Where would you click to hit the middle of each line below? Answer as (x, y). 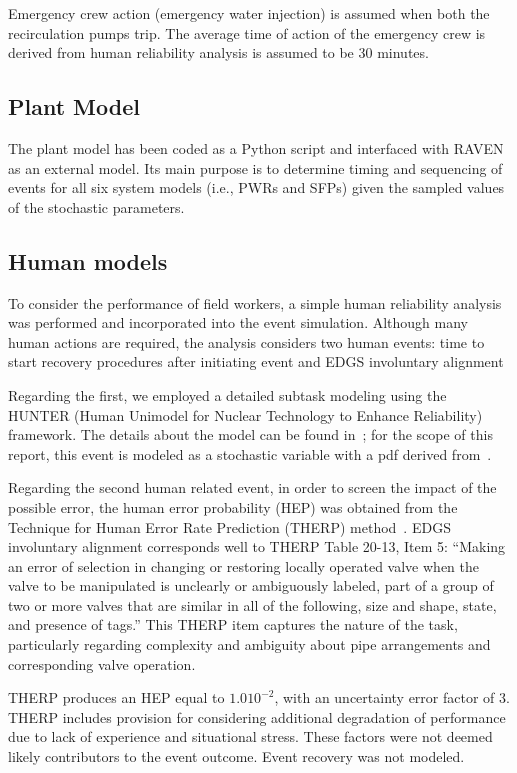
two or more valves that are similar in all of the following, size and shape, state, (252, 604)
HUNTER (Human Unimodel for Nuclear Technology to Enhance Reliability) (245, 414)
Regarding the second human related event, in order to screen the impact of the (252, 487)
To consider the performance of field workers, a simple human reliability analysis (255, 302)
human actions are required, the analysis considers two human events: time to (246, 341)
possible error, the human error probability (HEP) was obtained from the (233, 506)
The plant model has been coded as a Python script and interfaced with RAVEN (256, 147)
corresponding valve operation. (102, 663)
